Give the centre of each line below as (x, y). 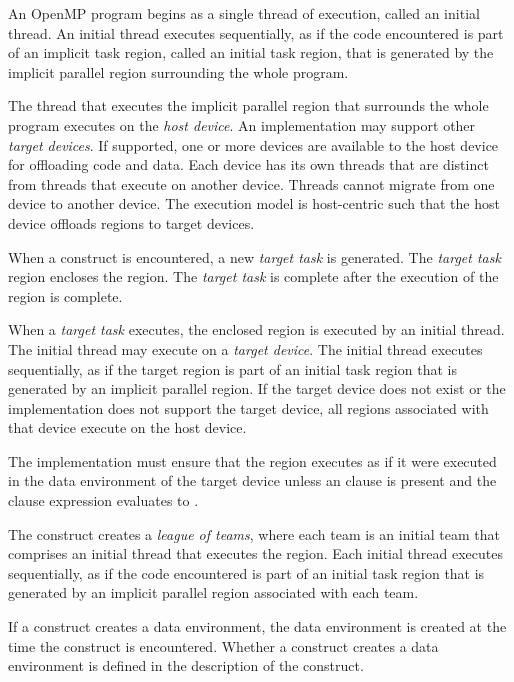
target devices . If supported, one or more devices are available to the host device (253, 144)
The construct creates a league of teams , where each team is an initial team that (254, 533)
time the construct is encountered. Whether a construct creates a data (223, 645)
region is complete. (65, 295)
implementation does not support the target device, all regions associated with (248, 407)
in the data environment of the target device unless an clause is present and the (252, 480)
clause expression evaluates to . (103, 500)
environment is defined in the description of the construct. (186, 665)
